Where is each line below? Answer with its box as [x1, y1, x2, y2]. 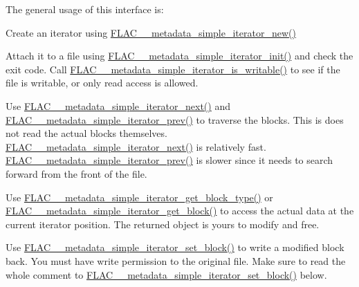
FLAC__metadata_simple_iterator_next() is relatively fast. [6, 139, 266, 154]
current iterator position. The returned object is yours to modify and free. [6, 216, 320, 231]
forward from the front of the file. [6, 166, 147, 180]
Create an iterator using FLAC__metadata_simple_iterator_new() [6, 25, 296, 39]
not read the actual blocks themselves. [6, 126, 167, 140]
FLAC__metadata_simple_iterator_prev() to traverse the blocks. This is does [6, 112, 344, 127]
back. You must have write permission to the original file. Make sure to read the [6, 253, 346, 268]
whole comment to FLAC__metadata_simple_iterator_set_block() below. [6, 267, 327, 281]
